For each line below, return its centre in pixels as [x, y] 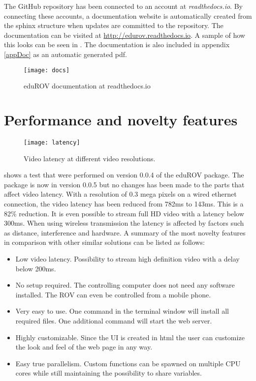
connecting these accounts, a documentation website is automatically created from [128, 15]
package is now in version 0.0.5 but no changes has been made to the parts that [124, 184]
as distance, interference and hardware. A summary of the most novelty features [125, 232]
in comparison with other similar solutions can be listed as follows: [104, 242]
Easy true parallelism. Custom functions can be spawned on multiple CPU [128, 363]
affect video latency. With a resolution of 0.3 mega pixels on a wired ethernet [120, 194]
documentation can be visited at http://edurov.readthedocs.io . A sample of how [125, 35]
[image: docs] [47, 70]
